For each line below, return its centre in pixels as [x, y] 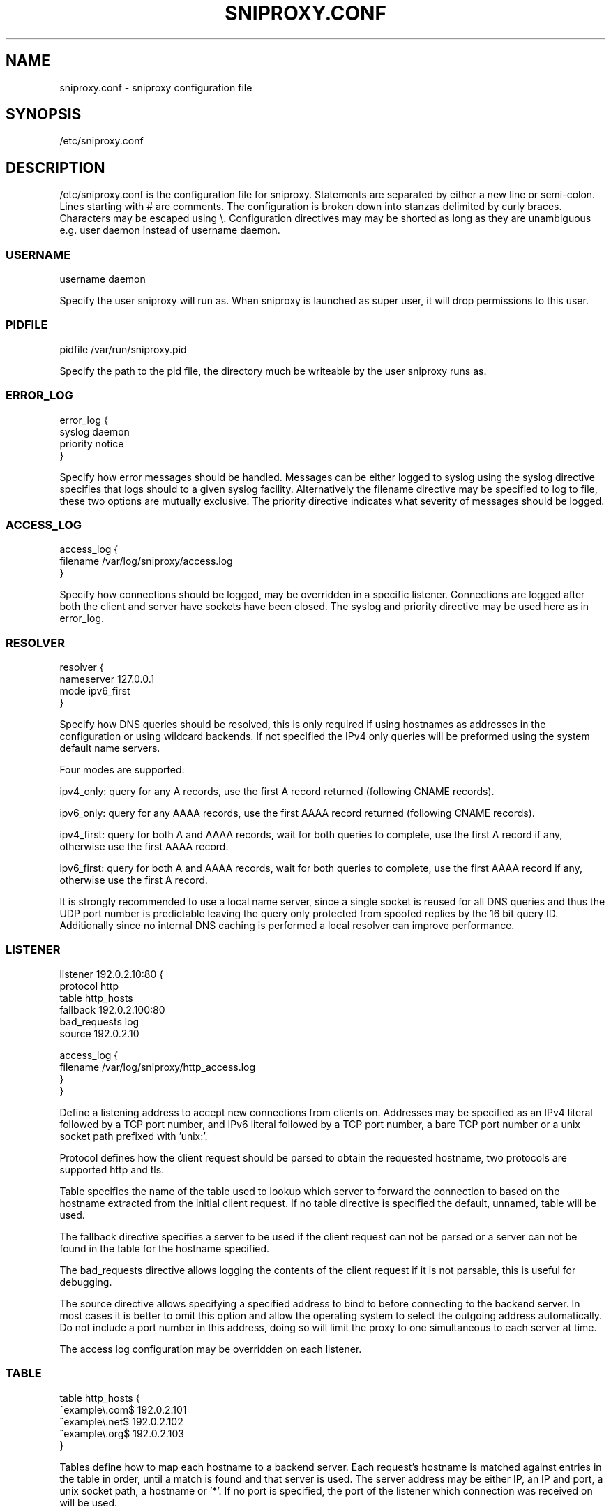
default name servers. [110, 748]
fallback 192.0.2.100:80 [112, 1009]
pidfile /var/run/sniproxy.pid [123, 349]
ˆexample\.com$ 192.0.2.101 [123, 1409]
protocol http [89, 986]
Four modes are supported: [122, 770]
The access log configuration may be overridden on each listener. [211, 1349]
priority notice [92, 443]
